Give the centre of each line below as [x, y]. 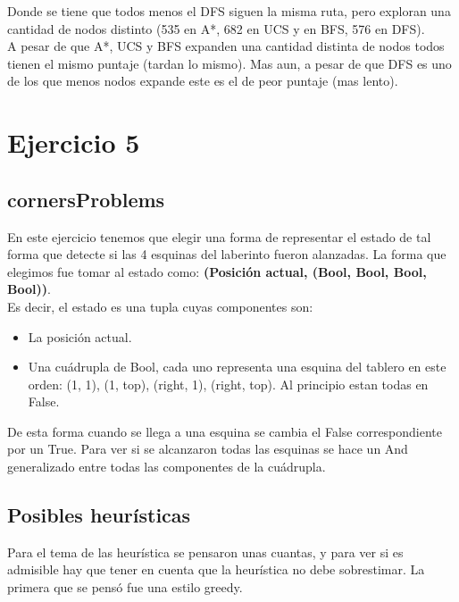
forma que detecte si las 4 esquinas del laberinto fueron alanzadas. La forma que [227, 254]
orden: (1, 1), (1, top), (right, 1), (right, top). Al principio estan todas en [228, 384]
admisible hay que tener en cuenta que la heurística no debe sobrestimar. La [216, 569]
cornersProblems [86, 199]
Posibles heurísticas [99, 515]
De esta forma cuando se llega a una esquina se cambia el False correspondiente [225, 431]
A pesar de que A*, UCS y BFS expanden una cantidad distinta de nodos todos [226, 46]
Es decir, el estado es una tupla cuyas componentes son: [160, 306]
